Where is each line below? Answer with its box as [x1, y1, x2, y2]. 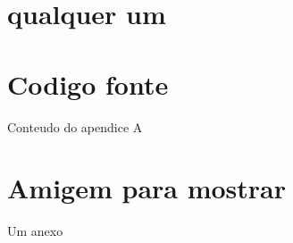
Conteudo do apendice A [7, 117, 143, 136]
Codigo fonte [7, 65, 169, 102]
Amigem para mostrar [7, 170, 287, 206]
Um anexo [7, 222, 63, 240]
